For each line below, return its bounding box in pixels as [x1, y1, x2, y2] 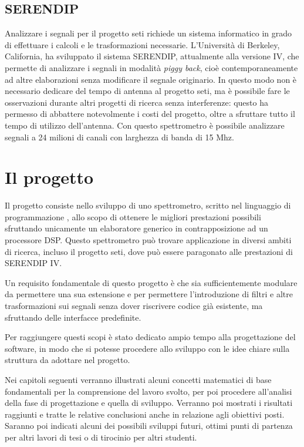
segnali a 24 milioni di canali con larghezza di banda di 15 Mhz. [5, 130, 234, 143]
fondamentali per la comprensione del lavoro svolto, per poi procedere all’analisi [5, 385, 292, 397]
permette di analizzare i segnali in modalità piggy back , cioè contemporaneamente [5, 61, 298, 73]
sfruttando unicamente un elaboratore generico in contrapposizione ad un [5, 222, 268, 234]
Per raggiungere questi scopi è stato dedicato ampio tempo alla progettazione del [5, 331, 296, 343]
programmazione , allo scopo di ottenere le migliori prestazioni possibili [5, 210, 261, 223]
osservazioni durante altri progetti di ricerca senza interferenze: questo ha [5, 96, 268, 108]
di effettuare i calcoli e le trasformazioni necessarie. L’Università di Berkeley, [5, 38, 280, 51]
